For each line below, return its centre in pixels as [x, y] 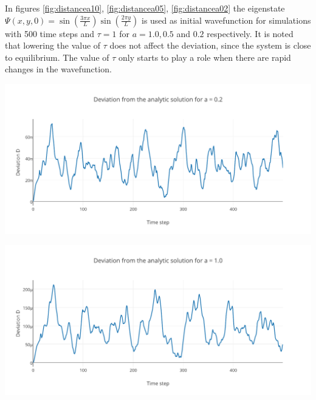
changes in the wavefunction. [58, 69]
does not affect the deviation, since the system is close [210, 45]
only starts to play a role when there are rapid [205, 57]
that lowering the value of [53, 45]
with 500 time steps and [50, 33]
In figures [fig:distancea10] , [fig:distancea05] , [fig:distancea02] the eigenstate [145, 8]
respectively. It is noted [250, 33]
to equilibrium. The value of [57, 57]
